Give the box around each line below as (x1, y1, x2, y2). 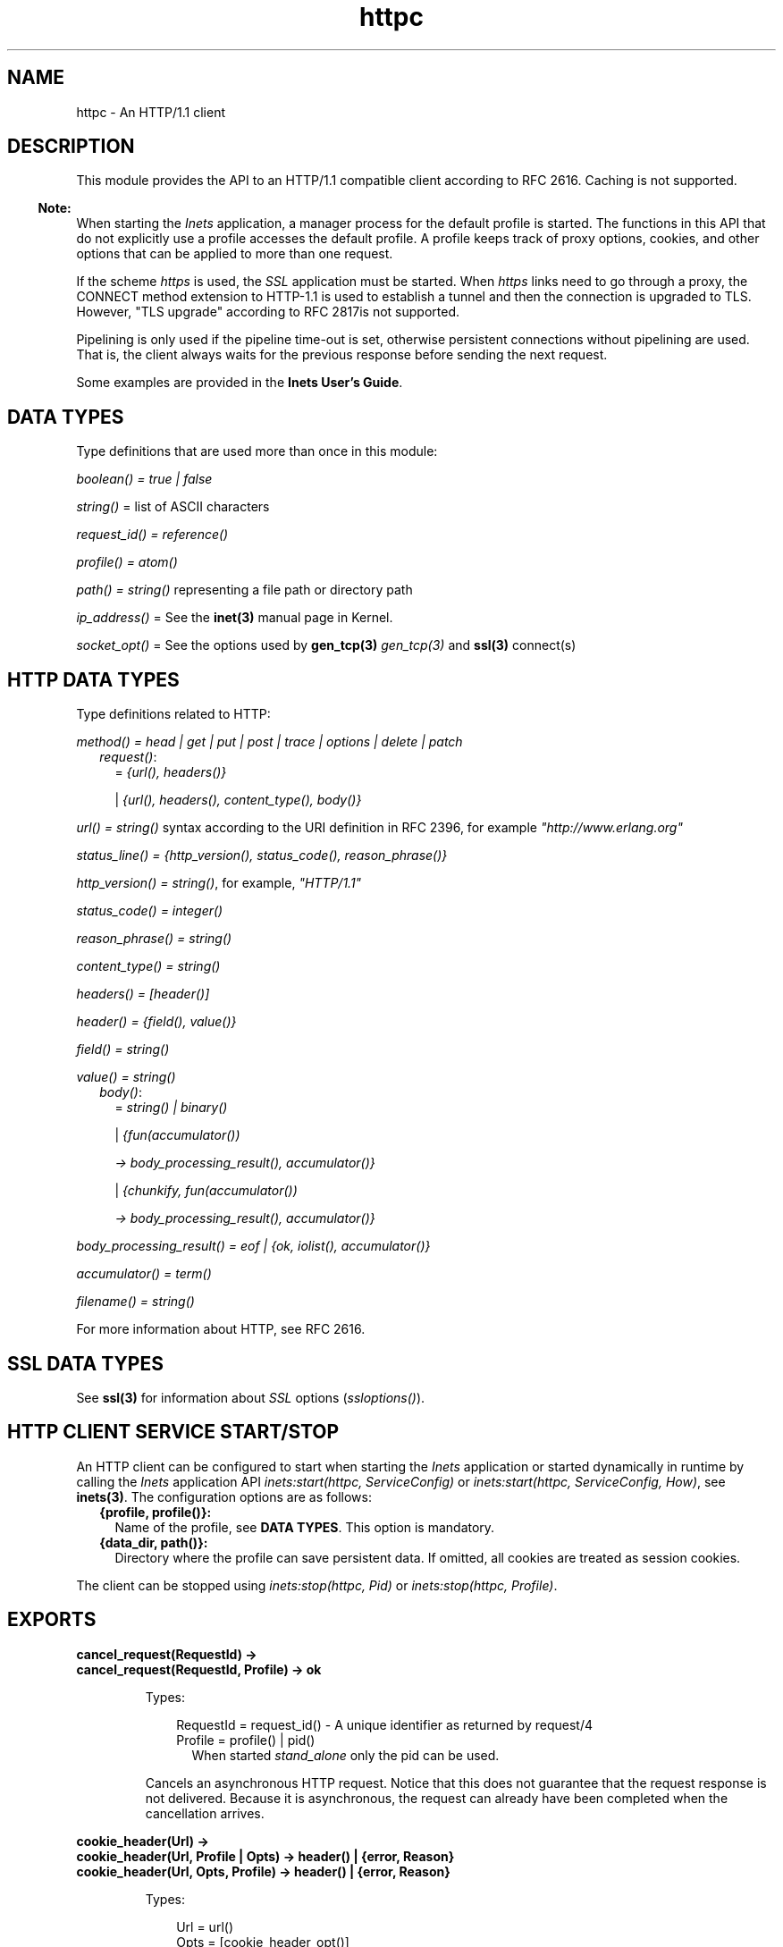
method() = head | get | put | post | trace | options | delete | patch (76, 734, 463, 750)
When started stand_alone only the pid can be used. (191, 1747, 500, 1763)
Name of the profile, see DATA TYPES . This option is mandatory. (114, 1519, 495, 1535)
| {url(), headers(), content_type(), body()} (114, 792, 362, 808)
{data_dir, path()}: (99, 1534, 208, 1550)
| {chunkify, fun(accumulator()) (114, 1183, 298, 1199)
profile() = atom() (76, 554, 178, 570)
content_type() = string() (76, 958, 221, 974)
